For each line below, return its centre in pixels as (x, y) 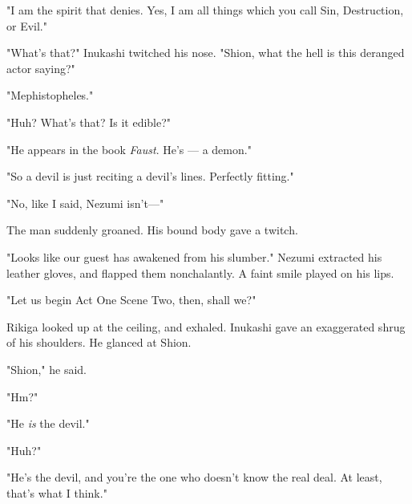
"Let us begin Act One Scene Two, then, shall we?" (131, 300)
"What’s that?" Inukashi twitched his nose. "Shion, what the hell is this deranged (206, 53)
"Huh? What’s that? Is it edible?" (89, 122)
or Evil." (27, 25)
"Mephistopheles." (50, 95)
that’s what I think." (57, 492)
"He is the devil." (48, 423)
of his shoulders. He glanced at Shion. (99, 342)
